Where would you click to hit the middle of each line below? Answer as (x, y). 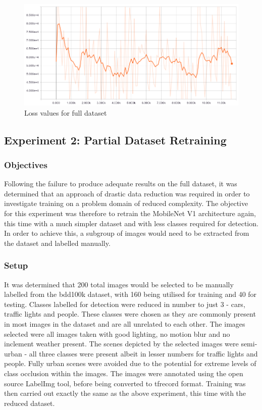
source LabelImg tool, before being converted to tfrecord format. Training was (125, 383)
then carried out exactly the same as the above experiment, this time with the (125, 393)
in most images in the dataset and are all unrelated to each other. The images (125, 324)
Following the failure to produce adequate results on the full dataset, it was (121, 184)
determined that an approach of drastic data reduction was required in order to (127, 193)
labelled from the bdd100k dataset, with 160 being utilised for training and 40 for (130, 294)
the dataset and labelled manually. (57, 243)
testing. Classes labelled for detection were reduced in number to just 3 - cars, (125, 304)
